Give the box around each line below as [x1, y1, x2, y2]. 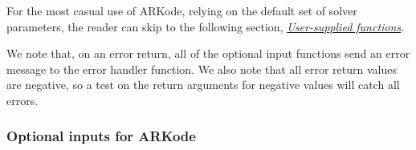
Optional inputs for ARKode [6, 126, 196, 146]
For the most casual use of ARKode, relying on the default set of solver [6, 2, 357, 18]
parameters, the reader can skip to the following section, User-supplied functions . [6, 18, 405, 34]
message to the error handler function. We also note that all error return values [6, 60, 397, 77]
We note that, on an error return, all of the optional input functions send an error [6, 45, 410, 62]
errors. [6, 91, 39, 108]
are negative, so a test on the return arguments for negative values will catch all [6, 76, 400, 93]
